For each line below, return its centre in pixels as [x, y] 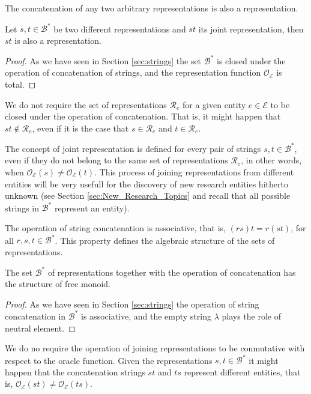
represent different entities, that [242, 371]
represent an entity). [92, 208]
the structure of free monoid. [58, 284]
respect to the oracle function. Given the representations [109, 360]
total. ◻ [20, 84]
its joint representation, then [251, 29]
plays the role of [252, 316]
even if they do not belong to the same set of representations [116, 160]
